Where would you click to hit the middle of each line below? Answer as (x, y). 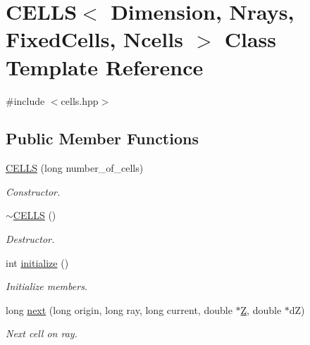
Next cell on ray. (42, 333)
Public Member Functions (102, 138)
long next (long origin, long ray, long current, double (119, 309)
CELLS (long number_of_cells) (75, 168)
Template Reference (105, 67)
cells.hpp (80, 100)
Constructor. (33, 191)
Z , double (261, 309)
